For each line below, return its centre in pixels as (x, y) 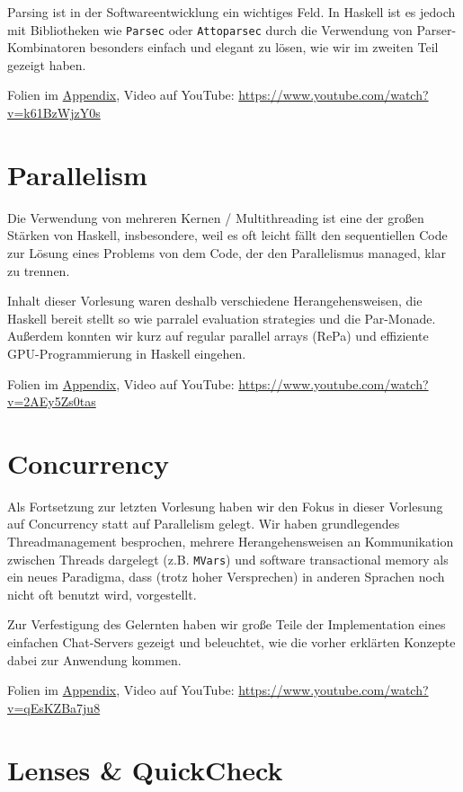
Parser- (436, 29)
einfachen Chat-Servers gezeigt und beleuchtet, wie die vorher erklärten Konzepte (231, 642)
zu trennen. (39, 270)
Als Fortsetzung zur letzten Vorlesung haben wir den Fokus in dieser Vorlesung (225, 506)
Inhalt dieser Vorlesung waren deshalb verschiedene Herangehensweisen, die (215, 301)
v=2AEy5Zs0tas (52, 401)
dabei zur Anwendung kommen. (94, 659)
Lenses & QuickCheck (145, 769)
